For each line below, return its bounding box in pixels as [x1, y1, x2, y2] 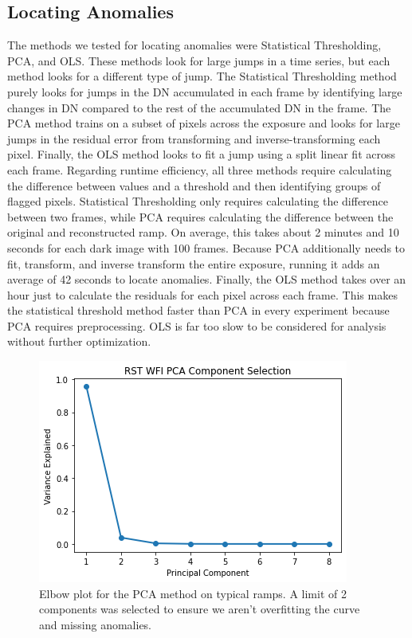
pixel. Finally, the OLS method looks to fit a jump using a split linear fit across [7, 146, 396, 162]
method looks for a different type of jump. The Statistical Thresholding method [7, 68, 397, 84]
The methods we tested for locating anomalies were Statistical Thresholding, [7, 37, 382, 53]
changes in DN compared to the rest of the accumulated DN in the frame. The [7, 99, 391, 115]
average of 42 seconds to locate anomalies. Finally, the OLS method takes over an [7, 271, 406, 288]
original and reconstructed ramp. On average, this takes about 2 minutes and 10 [7, 224, 399, 241]
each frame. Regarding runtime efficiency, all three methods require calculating [7, 161, 392, 178]
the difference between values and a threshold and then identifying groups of [7, 177, 381, 194]
